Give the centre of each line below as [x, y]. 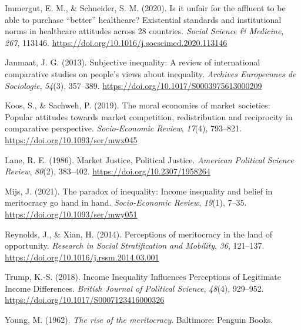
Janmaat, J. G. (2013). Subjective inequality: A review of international [133, 62]
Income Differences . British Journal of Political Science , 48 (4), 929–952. [134, 288]
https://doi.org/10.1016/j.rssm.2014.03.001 [82, 257]
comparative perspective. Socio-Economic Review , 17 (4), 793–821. [123, 128]
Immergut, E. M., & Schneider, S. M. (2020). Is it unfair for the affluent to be [145, 8]
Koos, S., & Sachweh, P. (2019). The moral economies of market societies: [138, 105]
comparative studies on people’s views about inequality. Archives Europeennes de [150, 73]
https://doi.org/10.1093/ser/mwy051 [71, 214]
